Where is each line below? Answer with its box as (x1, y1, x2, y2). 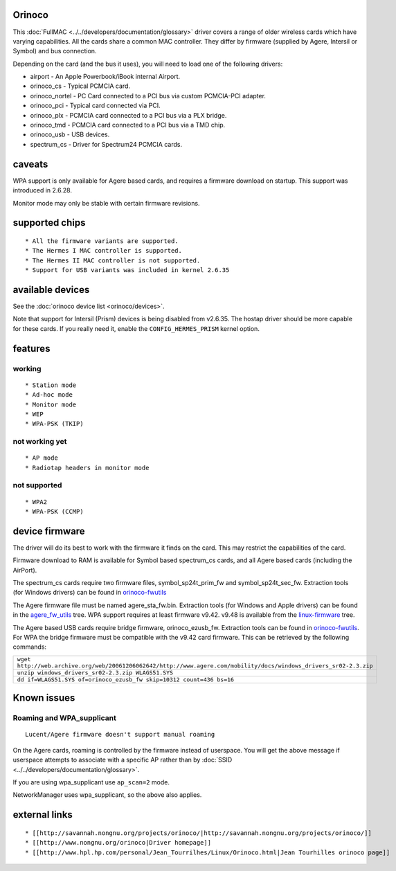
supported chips (12, 217, 86, 228)
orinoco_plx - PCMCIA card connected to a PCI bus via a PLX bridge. (30, 111, 227, 119)
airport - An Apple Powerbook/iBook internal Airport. (30, 73, 181, 81)
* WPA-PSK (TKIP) (25, 420, 84, 428)
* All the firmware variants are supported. (25, 237, 179, 245)
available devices (12, 284, 90, 296)
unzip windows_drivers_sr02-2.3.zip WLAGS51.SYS (17, 669, 173, 676)
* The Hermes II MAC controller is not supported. (25, 256, 201, 264)
